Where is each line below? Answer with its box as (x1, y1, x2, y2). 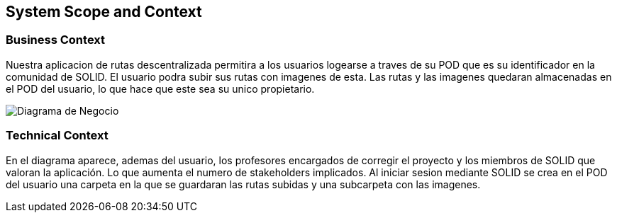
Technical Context (6, 128, 109, 143)
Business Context (6, 33, 106, 47)
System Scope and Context (6, 3, 202, 21)
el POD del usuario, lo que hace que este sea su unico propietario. (6, 82, 315, 95)
